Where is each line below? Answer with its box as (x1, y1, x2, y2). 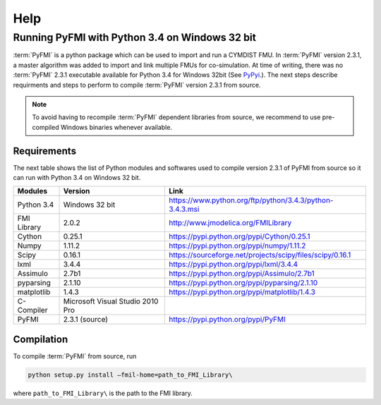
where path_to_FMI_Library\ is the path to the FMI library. (13, 389, 193, 397)
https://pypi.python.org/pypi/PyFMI (168, 315, 286, 325)
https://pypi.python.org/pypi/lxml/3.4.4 (168, 260, 298, 270)
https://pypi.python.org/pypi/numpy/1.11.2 (168, 241, 306, 250)
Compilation (13, 333, 68, 345)
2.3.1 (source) (63, 315, 109, 325)
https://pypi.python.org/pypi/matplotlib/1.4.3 (168, 287, 315, 297)
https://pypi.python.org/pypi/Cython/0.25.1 (168, 231, 310, 241)
